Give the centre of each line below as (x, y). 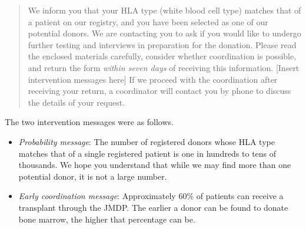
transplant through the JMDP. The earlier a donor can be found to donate (153, 207)
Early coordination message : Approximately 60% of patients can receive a (151, 196)
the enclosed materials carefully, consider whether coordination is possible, (162, 56)
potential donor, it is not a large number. (93, 176)
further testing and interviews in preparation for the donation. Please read (162, 44)
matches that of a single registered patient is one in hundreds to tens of (147, 153)
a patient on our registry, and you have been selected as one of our (148, 21)
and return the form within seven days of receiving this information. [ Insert (164, 67)
